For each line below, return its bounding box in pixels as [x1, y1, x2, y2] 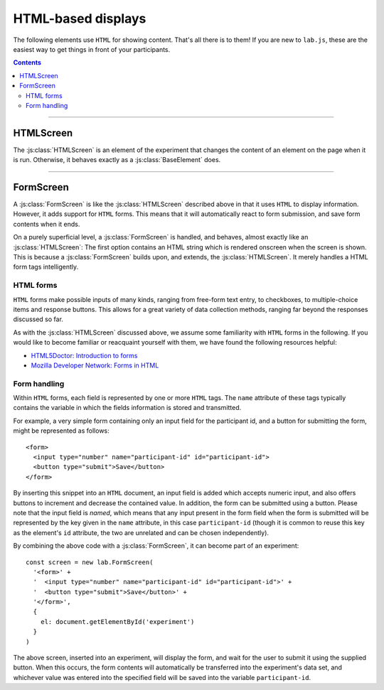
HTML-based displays [13, 11, 146, 26]
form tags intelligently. [13, 263, 79, 271]
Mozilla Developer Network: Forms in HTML [31, 361, 159, 370]
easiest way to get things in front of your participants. [13, 45, 171, 53]
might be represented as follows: [13, 426, 110, 435]
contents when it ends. [13, 220, 80, 228]
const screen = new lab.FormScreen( [26, 558, 154, 566]
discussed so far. [13, 315, 64, 323]
